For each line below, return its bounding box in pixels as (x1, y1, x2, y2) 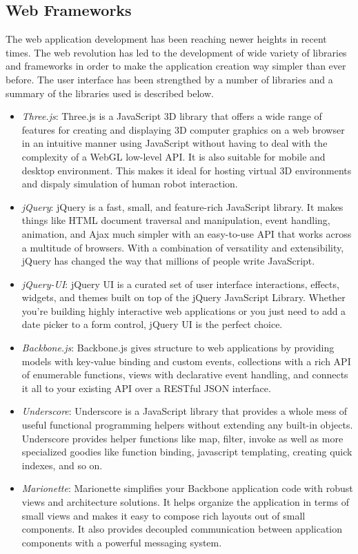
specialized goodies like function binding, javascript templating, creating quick (21, 444, 352, 459)
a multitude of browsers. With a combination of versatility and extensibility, (21, 240, 344, 254)
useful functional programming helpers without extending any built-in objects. (21, 418, 353, 432)
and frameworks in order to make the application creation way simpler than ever (6, 59, 346, 73)
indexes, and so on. (21, 458, 103, 472)
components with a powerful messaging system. (21, 535, 222, 549)
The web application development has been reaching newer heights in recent (6, 32, 327, 46)
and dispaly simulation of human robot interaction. (21, 176, 238, 191)
